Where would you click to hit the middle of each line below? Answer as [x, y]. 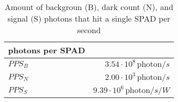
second [89, 30]
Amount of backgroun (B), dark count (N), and [89, 7]
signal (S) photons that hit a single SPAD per [89, 18]
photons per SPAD [47, 50]
